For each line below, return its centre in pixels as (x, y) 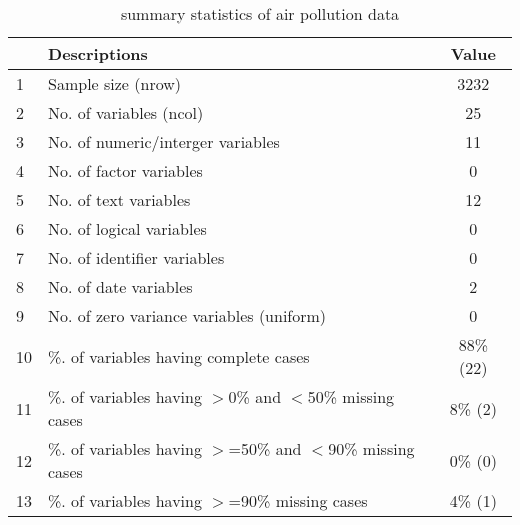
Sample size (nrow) (115, 83)
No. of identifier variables (136, 257)
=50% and (265, 448)
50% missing (351, 396)
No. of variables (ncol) (126, 112)
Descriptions (98, 53)
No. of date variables (120, 286)
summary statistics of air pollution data (260, 13)
